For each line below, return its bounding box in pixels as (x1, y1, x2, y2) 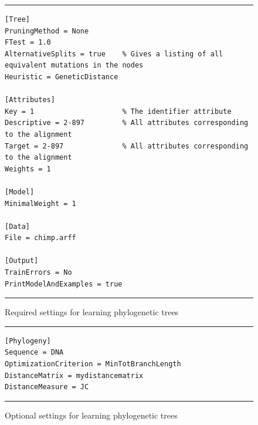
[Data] (5, 222, 30, 231)
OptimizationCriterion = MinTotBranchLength (5, 360, 181, 369)
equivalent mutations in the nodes (5, 61, 144, 70)
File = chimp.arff (5, 234, 76, 242)
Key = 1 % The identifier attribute (5, 107, 232, 116)
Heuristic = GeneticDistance (5, 72, 118, 81)
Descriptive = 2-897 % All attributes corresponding (5, 119, 249, 127)
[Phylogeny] (5, 336, 51, 345)
